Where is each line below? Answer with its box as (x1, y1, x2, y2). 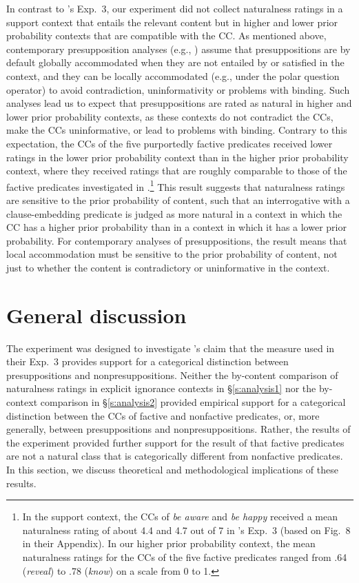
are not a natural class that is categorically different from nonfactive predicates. (6, 449, 343, 463)
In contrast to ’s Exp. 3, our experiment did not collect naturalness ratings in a (6, 1, 343, 15)
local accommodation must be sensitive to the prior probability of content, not (6, 247, 338, 261)
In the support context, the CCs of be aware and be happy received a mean (22, 509, 338, 524)
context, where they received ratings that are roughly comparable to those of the (6, 163, 347, 178)
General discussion (6, 300, 187, 329)
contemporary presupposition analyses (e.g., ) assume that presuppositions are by (6, 41, 351, 56)
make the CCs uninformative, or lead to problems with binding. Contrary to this (6, 123, 347, 137)
